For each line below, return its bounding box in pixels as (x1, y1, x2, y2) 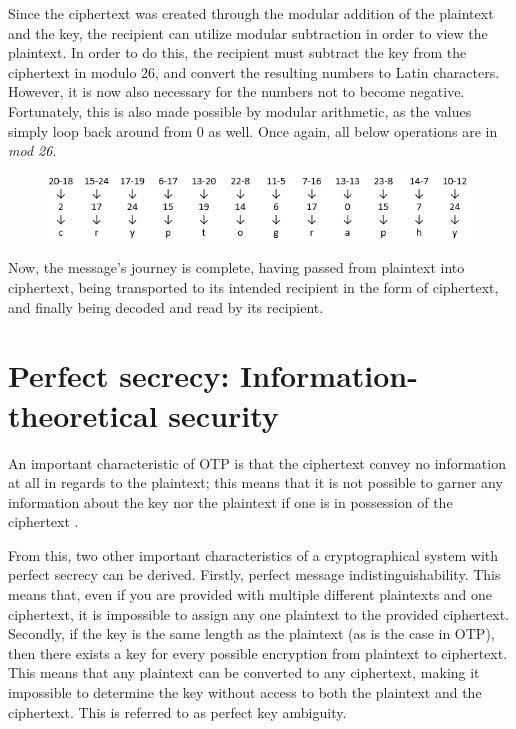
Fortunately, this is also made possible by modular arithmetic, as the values (8, 100, 472, 121)
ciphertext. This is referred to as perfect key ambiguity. (8, 701, 347, 722)
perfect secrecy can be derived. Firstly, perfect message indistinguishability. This (8, 564, 501, 585)
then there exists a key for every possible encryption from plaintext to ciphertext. (8, 642, 508, 663)
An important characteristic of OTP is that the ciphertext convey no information (8, 452, 506, 473)
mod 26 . (8, 140, 57, 161)
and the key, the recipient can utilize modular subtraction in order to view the (8, 22, 488, 43)
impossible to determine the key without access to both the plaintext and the (8, 682, 482, 703)
